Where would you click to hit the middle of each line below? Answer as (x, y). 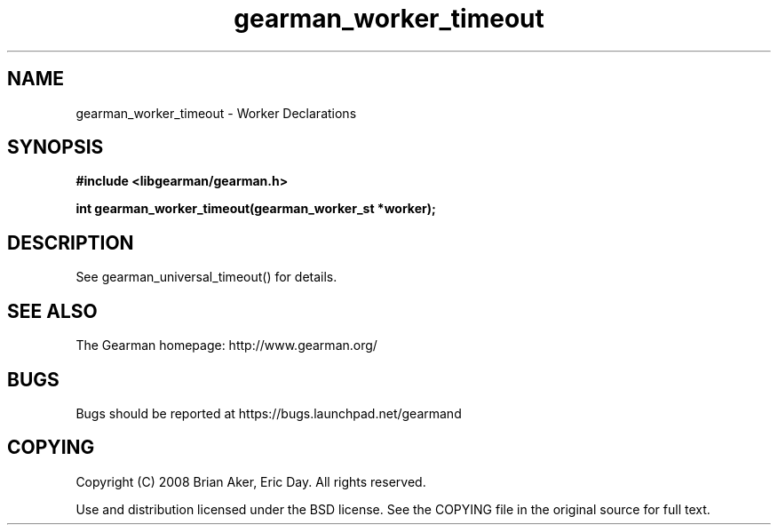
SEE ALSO (52, 311)
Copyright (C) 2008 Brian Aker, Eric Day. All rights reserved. (251, 481)
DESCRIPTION (71, 242)
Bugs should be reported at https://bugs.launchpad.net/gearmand (269, 413)
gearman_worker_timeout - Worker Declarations (216, 113)
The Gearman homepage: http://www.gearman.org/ (226, 345)
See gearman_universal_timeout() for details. (206, 277)
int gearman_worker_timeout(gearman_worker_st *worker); (256, 209)
